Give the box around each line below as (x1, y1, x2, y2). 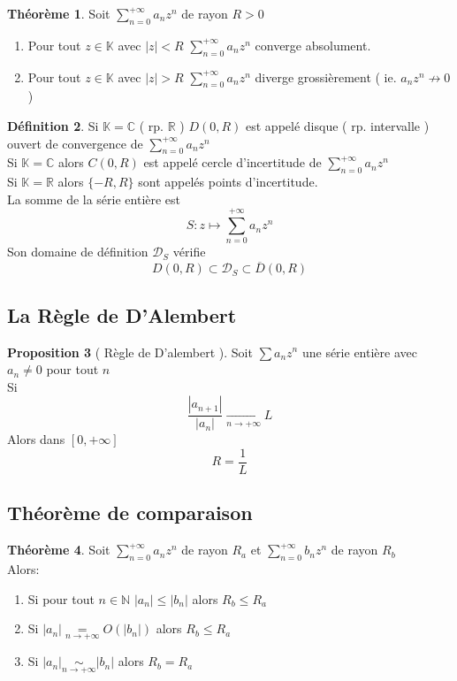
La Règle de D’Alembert (7, 301, 237, 328)
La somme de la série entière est (7, 189, 181, 208)
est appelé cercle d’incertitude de (143, 153, 322, 172)
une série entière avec (301, 342, 417, 361)
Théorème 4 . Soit (7, 540, 110, 559)
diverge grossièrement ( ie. (255, 67, 397, 86)
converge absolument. (255, 35, 371, 54)
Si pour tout (27, 589, 95, 608)
